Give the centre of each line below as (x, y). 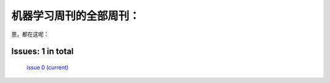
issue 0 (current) (48, 67)
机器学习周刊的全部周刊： (76, 16)
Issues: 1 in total (42, 52)
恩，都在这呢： (30, 34)
